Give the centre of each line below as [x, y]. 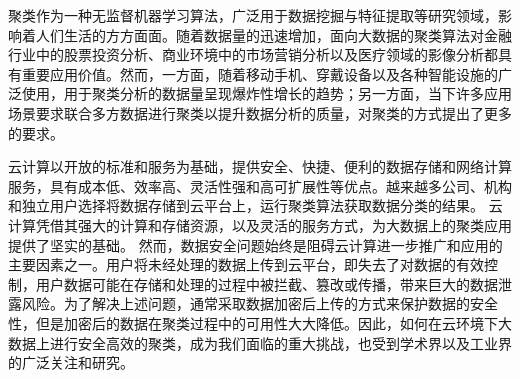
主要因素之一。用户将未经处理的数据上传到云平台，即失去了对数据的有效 [246, 264]
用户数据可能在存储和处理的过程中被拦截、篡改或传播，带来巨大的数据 [266, 283]
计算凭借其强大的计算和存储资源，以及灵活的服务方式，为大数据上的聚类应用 [260, 224]
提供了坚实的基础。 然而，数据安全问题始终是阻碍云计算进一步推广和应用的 [255, 244]
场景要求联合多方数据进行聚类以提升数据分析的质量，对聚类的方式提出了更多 [260, 112]
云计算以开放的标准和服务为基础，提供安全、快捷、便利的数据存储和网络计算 [260, 166]
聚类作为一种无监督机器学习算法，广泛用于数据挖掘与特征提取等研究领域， [253, 15]
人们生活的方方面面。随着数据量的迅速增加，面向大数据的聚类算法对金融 [273, 34]
